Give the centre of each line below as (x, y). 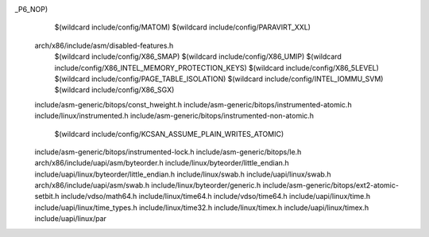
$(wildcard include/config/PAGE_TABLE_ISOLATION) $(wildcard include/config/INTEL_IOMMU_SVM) (219, 79)
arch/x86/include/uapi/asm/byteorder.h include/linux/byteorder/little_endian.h (162, 163)
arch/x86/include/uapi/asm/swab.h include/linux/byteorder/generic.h (148, 185)
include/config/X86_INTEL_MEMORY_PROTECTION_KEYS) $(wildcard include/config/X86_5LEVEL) (216, 68)
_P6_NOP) (31, 9)
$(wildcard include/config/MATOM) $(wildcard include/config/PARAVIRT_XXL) (183, 27)
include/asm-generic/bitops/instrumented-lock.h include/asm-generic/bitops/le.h (168, 152)
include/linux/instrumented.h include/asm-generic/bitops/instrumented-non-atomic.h (174, 116)
